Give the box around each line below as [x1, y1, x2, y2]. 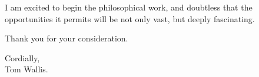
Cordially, [5, 51, 40, 64]
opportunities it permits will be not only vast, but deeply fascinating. [5, 12, 255, 24]
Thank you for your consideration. [5, 32, 128, 44]
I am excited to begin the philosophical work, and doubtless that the [5, 1, 253, 13]
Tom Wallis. [5, 63, 48, 75]
